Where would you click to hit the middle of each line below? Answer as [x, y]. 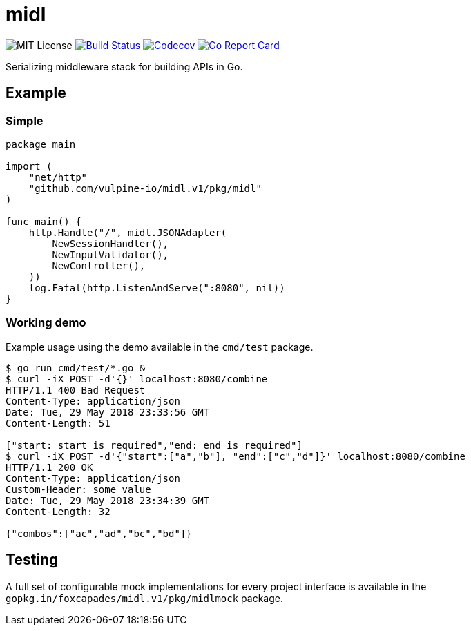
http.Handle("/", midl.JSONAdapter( [128, 232]
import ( [29, 166]
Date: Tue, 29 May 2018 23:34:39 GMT [108, 500]
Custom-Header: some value [78, 489]
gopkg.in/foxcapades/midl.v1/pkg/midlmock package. [144, 598]
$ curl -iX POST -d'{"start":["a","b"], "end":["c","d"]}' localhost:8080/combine [236, 456]
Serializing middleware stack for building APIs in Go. [124, 66]
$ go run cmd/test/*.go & [76, 368]
